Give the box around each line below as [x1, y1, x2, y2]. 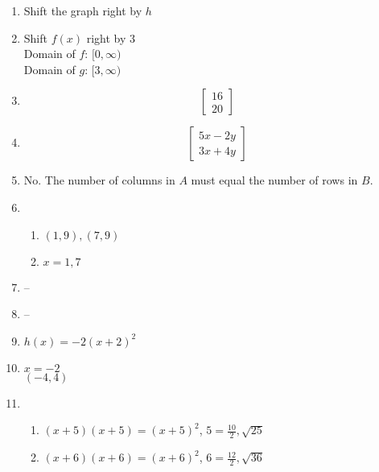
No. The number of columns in [23, 172, 175, 188]
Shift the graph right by [23, 2, 142, 19]
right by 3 [86, 29, 136, 46]
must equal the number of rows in [191, 172, 358, 188]
